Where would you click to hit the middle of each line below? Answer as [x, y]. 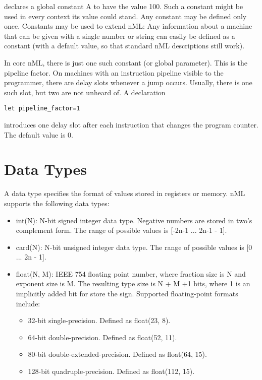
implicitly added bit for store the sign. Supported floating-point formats [127, 294]
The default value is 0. [39, 134]
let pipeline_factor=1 [42, 109]
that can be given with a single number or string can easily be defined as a [120, 36]
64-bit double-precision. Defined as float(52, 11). [102, 337]
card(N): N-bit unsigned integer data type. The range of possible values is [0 [134, 247]
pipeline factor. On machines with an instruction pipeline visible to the [114, 72]
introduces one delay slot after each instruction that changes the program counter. [131, 124]
